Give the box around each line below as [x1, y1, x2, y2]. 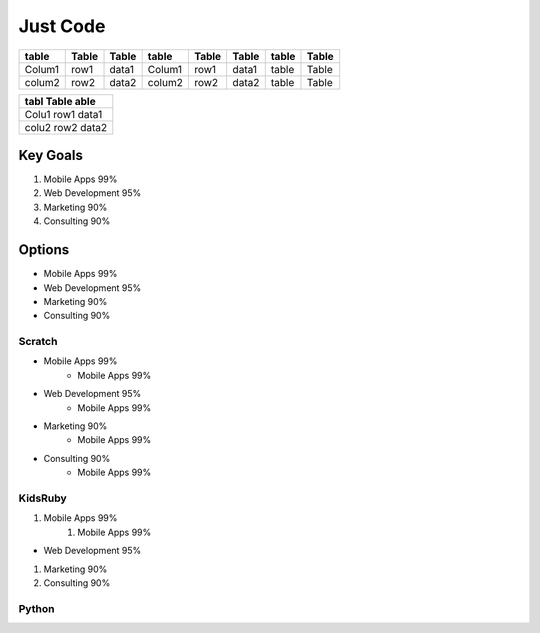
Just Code [18, 15, 106, 37]
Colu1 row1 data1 [24, 107, 103, 121]
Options [18, 241, 70, 259]
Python [18, 601, 55, 615]
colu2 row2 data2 [24, 120, 108, 134]
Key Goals [18, 146, 84, 164]
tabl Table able [24, 94, 96, 108]
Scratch [18, 335, 58, 349]
